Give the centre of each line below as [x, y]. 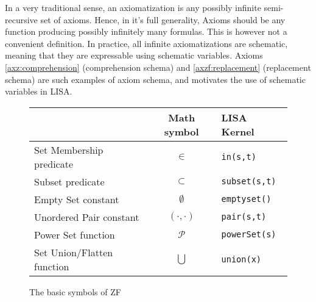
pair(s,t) [244, 217]
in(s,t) [239, 156]
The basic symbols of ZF [75, 291]
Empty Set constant [77, 199]
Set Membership [69, 149]
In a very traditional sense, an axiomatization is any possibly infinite [133, 7]
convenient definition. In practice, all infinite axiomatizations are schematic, [146, 43]
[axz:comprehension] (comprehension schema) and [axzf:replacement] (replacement [158, 67]
